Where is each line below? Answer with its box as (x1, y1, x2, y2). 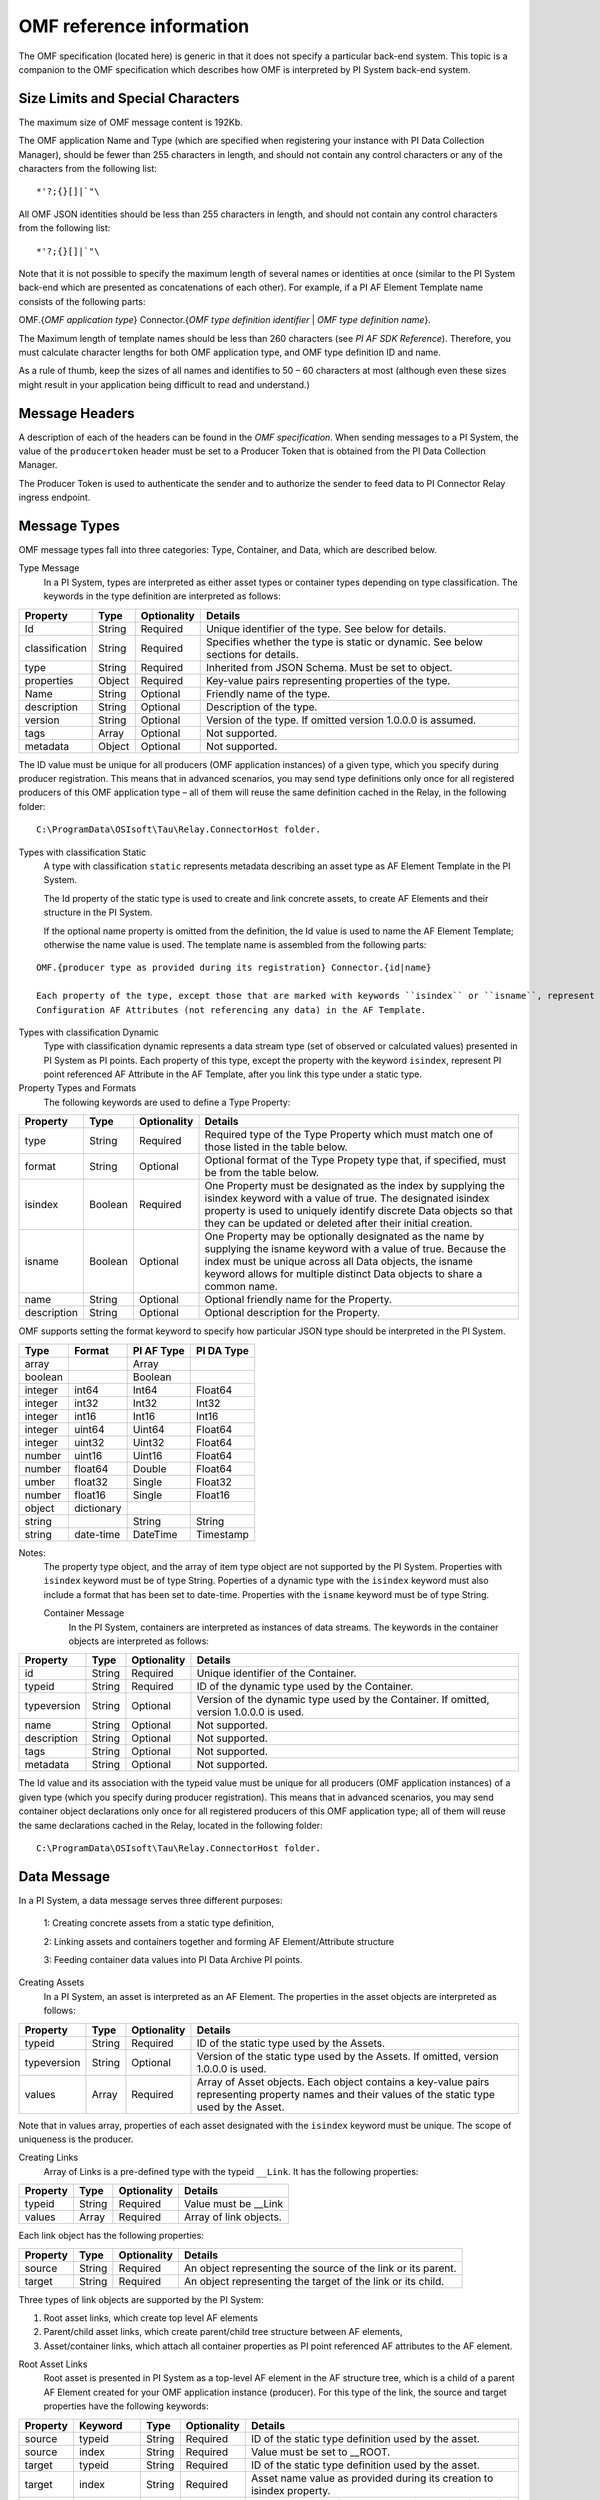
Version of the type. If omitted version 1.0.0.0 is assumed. (205, 713, 477, 727)
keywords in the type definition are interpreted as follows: (43, 590, 281, 602)
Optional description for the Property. (204, 1306, 380, 1320)
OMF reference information (18, 15, 250, 37)
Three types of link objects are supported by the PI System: (18, 2293, 264, 2305)
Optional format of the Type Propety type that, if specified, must (204, 1153, 507, 1167)
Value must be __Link (183, 2197, 284, 2211)
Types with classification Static (18, 846, 147, 858)
